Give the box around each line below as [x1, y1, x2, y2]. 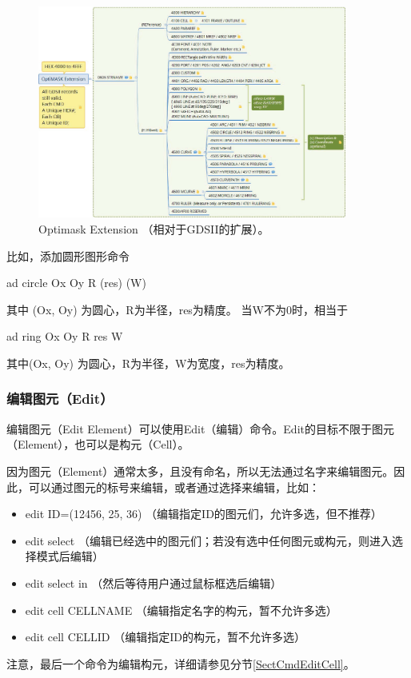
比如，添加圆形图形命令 [6, 247, 130, 264]
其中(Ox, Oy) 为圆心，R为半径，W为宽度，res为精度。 [6, 354, 290, 371]
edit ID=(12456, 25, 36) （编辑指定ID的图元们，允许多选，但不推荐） [25, 505, 382, 522]
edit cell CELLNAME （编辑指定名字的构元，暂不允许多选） [25, 601, 337, 618]
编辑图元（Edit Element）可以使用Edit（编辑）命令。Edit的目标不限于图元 [6, 420, 394, 437]
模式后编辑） [36, 548, 104, 564]
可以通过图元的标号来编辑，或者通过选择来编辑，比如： [28, 478, 320, 495]
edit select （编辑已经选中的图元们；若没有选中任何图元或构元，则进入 [25, 532, 392, 548]
